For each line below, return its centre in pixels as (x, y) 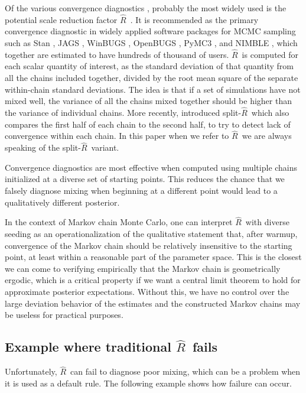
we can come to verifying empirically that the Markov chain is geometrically (143, 268)
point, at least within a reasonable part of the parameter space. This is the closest (153, 257)
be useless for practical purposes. (64, 315)
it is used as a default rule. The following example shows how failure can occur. (148, 383)
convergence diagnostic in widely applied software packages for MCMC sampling (150, 31)
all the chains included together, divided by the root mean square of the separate (152, 77)
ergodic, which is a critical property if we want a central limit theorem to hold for (153, 280)
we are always (267, 136)
